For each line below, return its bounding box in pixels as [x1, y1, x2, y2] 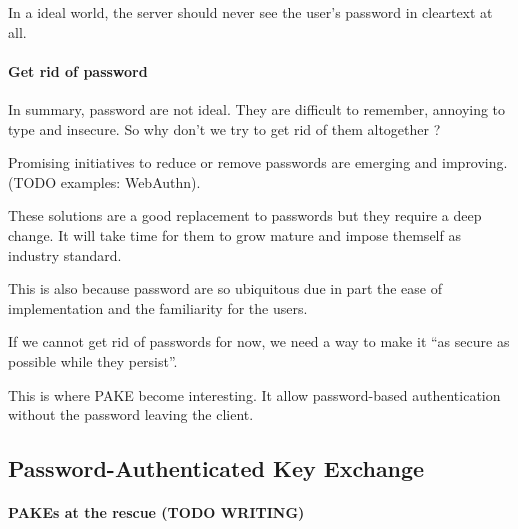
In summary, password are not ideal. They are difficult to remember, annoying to [8, 98, 506, 119]
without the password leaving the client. [8, 404, 254, 425]
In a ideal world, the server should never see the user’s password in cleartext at [8, 2, 493, 22]
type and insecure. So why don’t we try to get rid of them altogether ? [8, 118, 441, 139]
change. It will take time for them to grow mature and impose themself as [8, 224, 461, 245]
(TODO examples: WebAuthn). [8, 171, 201, 192]
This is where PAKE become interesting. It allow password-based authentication [8, 384, 501, 405]
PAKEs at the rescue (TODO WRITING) [8, 502, 305, 523]
